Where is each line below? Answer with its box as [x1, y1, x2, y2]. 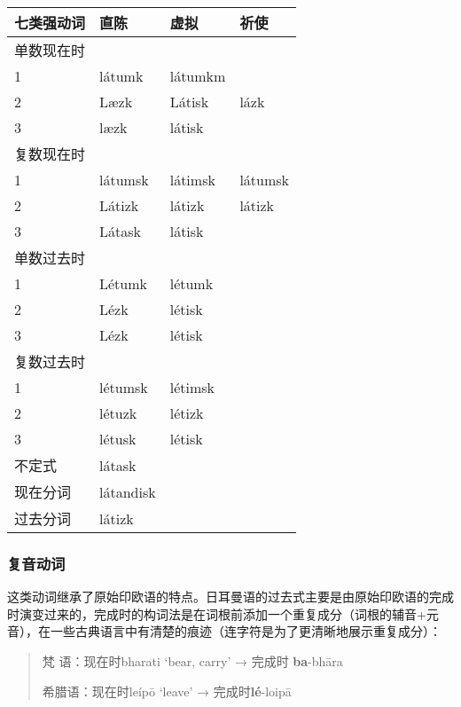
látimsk [169, 169, 215, 190]
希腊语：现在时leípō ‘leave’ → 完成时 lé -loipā [42, 681, 292, 700]
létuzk [99, 403, 137, 423]
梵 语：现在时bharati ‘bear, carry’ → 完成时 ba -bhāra [42, 652, 343, 670]
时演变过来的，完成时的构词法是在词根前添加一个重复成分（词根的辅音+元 [7, 604, 439, 623]
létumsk [99, 377, 148, 397]
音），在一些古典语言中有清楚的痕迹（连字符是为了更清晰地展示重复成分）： [7, 622, 441, 640]
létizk [169, 403, 204, 423]
